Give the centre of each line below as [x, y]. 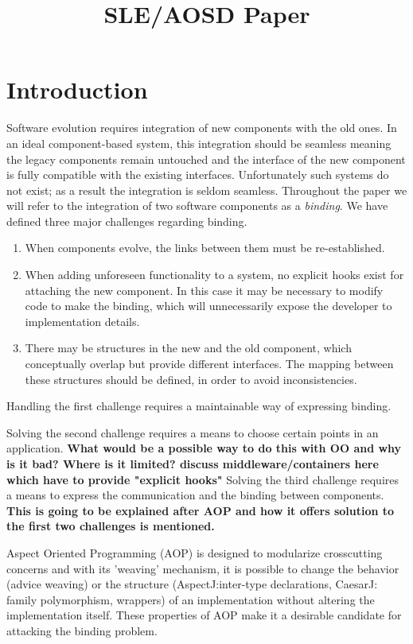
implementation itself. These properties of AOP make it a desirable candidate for [204, 615]
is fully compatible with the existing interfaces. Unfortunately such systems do [198, 175]
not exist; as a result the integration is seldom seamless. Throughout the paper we [207, 190]
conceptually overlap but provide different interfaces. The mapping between [209, 364]
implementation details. [82, 321]
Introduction [77, 89]
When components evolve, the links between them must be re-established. [205, 248]
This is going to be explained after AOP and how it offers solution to [201, 510]
